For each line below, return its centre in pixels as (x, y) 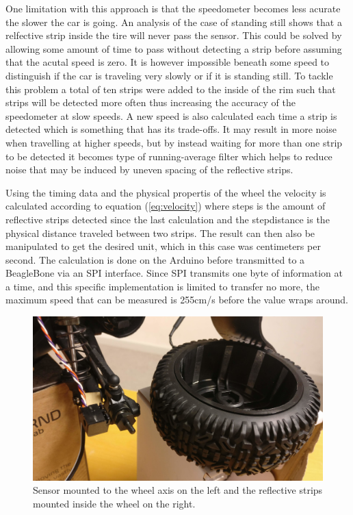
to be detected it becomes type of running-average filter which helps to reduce (169, 156)
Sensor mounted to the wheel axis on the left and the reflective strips (178, 490)
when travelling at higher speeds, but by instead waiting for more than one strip (174, 142)
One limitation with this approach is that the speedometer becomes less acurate (173, 8)
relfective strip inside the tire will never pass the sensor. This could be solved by (174, 35)
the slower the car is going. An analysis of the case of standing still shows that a (174, 22)
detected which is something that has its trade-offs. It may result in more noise (171, 129)
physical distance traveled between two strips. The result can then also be (160, 233)
